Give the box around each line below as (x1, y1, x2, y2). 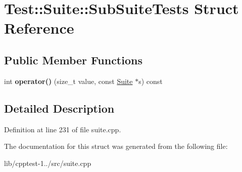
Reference (4, 18, 74, 38)
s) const (138, 75, 163, 86)
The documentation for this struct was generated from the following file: (4, 141, 228, 151)
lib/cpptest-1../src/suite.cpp (4, 157, 91, 168)
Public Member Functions (4, 52, 142, 67)
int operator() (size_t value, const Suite (4, 75, 133, 86)
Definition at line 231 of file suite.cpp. (4, 124, 121, 134)
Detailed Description (4, 100, 115, 116)
